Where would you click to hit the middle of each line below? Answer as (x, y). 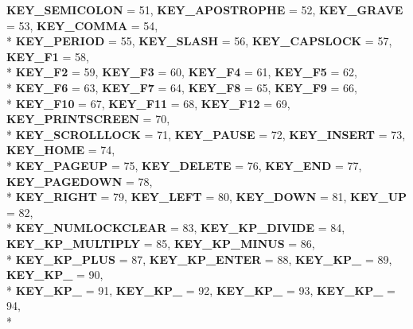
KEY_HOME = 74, (61, 150)
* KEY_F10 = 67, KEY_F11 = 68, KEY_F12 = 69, (148, 103)
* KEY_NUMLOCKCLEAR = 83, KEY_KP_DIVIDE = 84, (176, 228)
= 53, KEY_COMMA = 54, (82, 25)
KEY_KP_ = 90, (55, 275)
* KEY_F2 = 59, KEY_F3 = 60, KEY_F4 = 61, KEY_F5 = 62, (182, 72)
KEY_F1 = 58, (48, 56)
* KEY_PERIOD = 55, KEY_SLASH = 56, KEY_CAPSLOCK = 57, (199, 41)
